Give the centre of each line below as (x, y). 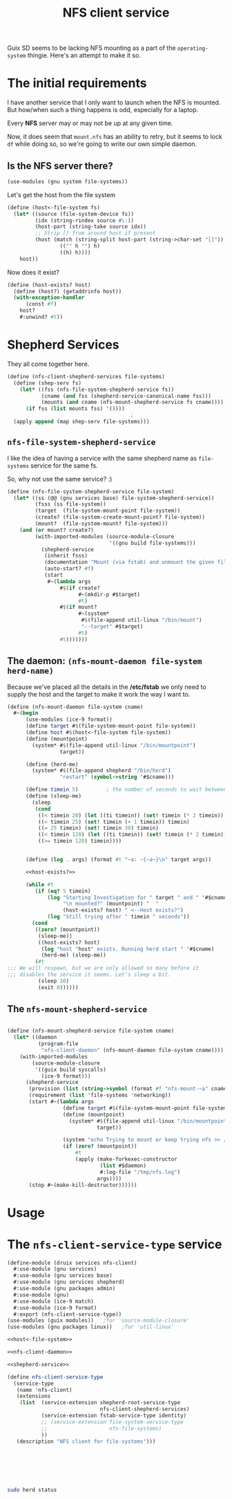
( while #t (39, 884)
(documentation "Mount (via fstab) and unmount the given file (137, 562)
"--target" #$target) (112, 627)
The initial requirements (77, 83)
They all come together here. (48, 364)
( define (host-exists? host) (49, 285)
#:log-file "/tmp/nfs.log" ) (140, 1172)
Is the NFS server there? (60, 166)
